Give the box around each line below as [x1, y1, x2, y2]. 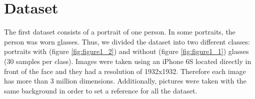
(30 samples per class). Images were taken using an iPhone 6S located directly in [4, 55, 251, 66]
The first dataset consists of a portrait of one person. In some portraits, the [4, 26, 235, 37]
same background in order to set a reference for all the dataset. [4, 85, 197, 95]
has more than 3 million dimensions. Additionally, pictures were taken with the [4, 75, 246, 86]
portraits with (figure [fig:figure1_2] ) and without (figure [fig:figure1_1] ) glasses [4, 46, 249, 56]
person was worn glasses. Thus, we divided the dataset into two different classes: [4, 36, 250, 46]
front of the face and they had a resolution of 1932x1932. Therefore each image [4, 65, 246, 76]
